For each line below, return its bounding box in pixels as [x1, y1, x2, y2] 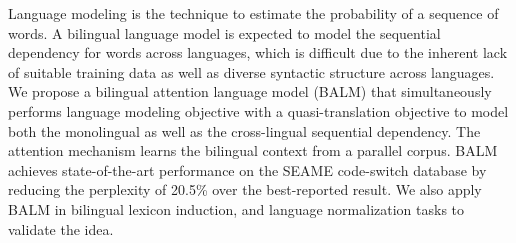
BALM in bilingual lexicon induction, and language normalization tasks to [8, 198, 465, 219]
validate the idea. [8, 218, 114, 239]
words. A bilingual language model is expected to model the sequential [8, 22, 441, 43]
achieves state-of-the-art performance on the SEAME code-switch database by [8, 159, 487, 180]
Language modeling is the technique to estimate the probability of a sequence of [8, 3, 499, 23]
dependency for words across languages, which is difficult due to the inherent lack [8, 42, 508, 63]
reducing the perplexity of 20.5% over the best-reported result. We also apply [8, 179, 482, 200]
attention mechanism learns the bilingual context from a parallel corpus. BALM [8, 140, 498, 161]
